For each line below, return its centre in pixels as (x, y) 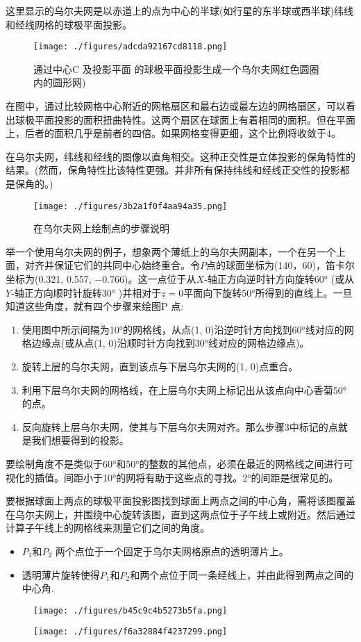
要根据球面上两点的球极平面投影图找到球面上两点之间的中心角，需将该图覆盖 (180, 501)
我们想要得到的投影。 (80, 440)
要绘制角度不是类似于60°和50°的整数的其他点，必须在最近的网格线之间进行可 (179, 463)
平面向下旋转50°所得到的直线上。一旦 (268, 292)
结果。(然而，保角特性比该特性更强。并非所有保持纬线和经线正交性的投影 (173, 170)
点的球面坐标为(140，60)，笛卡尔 (280, 265)
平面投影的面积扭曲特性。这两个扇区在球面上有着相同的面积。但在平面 (195, 119)
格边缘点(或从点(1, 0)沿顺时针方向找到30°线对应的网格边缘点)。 (166, 343)
